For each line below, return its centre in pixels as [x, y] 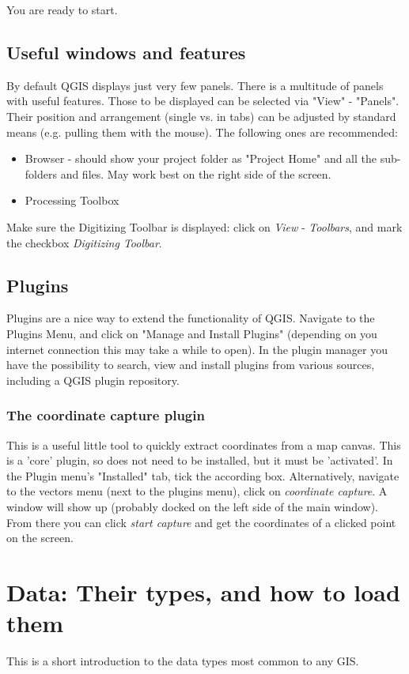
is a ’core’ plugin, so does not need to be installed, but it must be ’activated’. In [200, 460]
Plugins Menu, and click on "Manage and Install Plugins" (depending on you [192, 333]
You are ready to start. [62, 9]
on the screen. [40, 538]
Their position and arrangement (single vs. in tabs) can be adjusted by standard [201, 116]
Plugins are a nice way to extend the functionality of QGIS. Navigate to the [191, 318]
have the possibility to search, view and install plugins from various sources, [191, 365]
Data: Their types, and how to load [203, 591]
